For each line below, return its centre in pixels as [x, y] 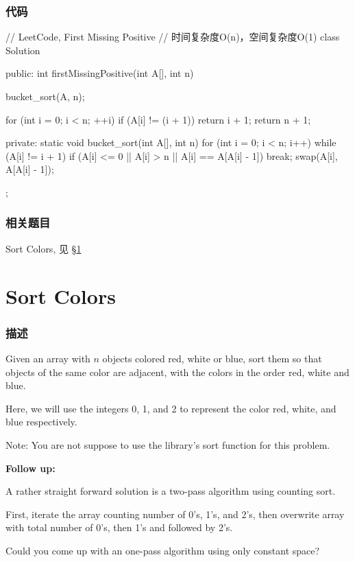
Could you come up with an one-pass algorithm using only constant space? [163, 550]
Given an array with [48, 358]
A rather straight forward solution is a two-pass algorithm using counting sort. [171, 491]
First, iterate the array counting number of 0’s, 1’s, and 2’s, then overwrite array [175, 514]
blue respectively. [41, 422]
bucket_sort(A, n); [45, 96]
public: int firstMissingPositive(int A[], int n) [100, 73]
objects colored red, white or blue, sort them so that [212, 358]
